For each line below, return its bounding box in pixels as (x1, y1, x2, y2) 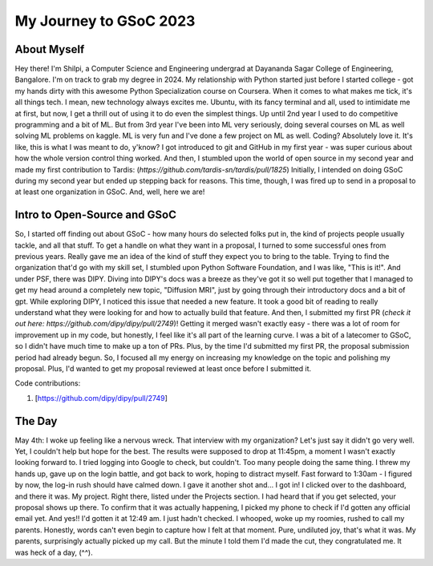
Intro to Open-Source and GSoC (14, 208, 176, 222)
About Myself (14, 42, 85, 56)
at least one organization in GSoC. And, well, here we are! (14, 187, 205, 196)
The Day (14, 414, 58, 428)
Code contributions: (14, 378, 81, 388)
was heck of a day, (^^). (14, 548, 93, 557)
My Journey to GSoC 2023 (14, 12, 196, 30)
